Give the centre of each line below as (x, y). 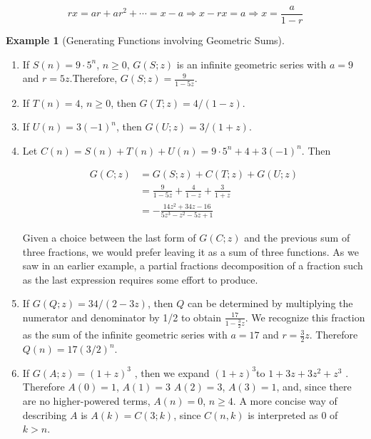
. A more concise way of (285, 401)
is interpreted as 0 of (293, 414)
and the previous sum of (297, 237)
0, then (121, 102)
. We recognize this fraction (305, 317)
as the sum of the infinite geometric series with (125, 335)
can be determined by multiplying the (270, 303)
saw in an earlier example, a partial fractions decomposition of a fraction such (193, 265)
